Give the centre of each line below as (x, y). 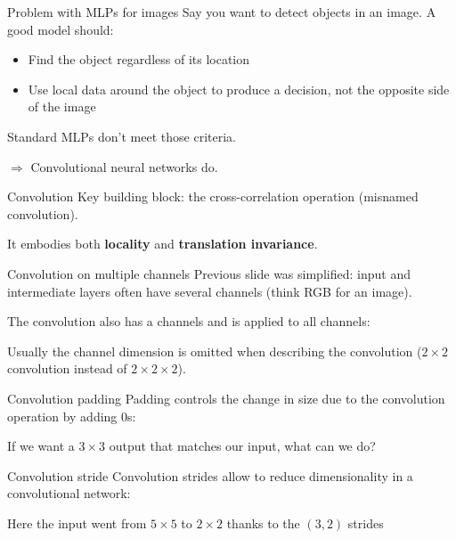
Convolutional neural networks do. (124, 166)
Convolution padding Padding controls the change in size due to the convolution (226, 398)
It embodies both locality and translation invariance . (163, 244)
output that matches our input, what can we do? (242, 446)
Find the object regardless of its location (139, 59)
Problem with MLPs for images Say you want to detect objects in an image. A (222, 12)
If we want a (41, 446)
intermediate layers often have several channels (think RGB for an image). (210, 291)
